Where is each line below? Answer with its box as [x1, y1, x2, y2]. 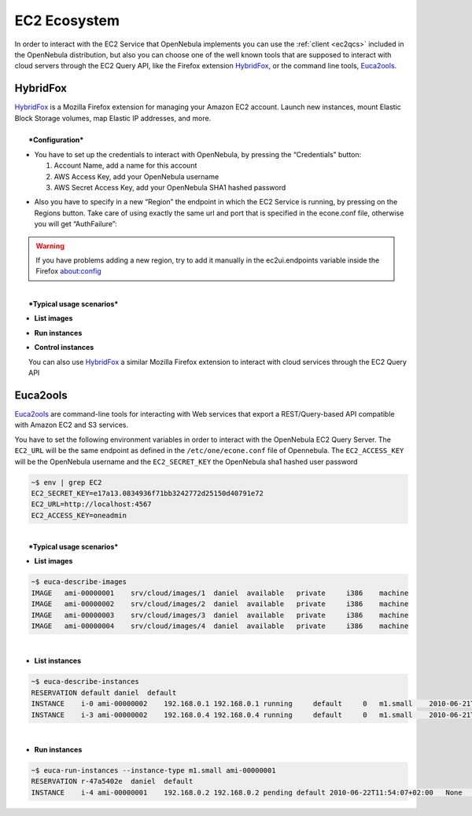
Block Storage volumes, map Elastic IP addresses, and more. [14, 113, 212, 123]
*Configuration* [28, 135, 84, 145]
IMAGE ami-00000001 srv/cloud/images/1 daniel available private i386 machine [31, 588, 409, 597]
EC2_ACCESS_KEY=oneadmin [31, 511, 127, 520]
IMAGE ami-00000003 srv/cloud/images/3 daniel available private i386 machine [31, 610, 409, 619]
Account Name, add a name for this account [53, 161, 197, 171]
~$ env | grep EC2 [31, 478, 102, 487]
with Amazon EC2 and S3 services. [14, 421, 129, 430]
